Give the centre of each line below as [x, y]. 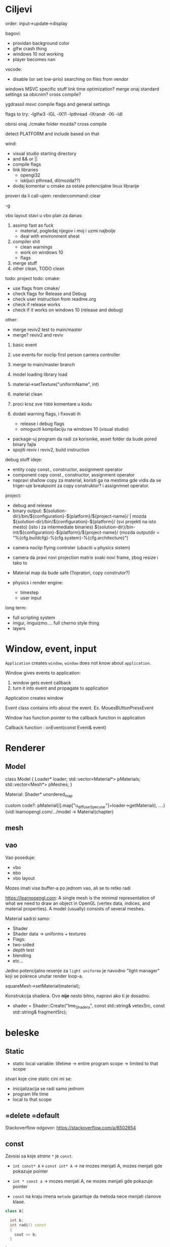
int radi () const [28, 1225]
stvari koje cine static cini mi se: [39, 1079]
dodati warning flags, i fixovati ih [47, 413]
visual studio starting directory [44, 153]
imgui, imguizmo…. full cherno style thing [56, 623]
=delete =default [32, 1116]
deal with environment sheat [50, 236]
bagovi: [13, 33]
